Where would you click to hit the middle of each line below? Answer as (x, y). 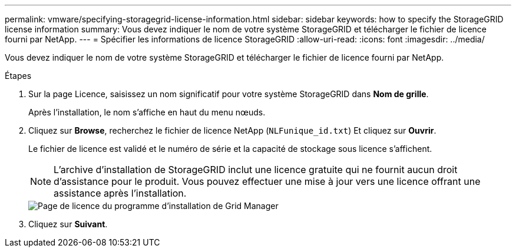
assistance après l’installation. (120, 193)
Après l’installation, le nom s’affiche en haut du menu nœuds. (147, 112)
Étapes (18, 76)
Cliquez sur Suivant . (68, 224)
